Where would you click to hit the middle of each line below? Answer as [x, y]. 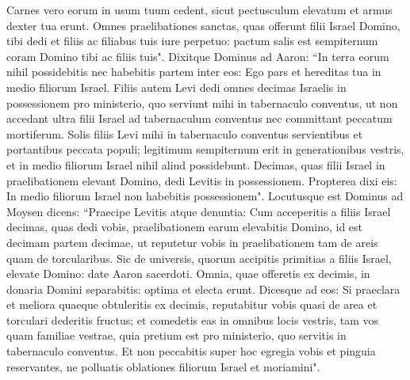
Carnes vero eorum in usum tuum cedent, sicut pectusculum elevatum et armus [199, 9]
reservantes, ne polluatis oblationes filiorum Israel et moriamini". [163, 366]
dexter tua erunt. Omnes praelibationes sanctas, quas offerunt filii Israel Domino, [203, 25]
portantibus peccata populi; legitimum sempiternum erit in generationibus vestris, [205, 149]
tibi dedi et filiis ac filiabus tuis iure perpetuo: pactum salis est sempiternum [192, 41]
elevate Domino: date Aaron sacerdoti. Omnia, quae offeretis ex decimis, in [188, 274]
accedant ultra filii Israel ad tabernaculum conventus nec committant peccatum [199, 118]
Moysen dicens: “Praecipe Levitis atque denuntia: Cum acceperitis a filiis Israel [199, 211]
